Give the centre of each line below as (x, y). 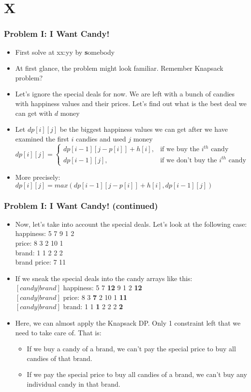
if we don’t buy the (189, 160)
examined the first (42, 138)
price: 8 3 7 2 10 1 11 (95, 297)
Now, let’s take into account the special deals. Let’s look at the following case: (131, 224)
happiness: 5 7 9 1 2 (45, 233)
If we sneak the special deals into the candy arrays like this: (104, 278)
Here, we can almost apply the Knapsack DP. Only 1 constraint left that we (128, 323)
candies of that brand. (59, 358)
